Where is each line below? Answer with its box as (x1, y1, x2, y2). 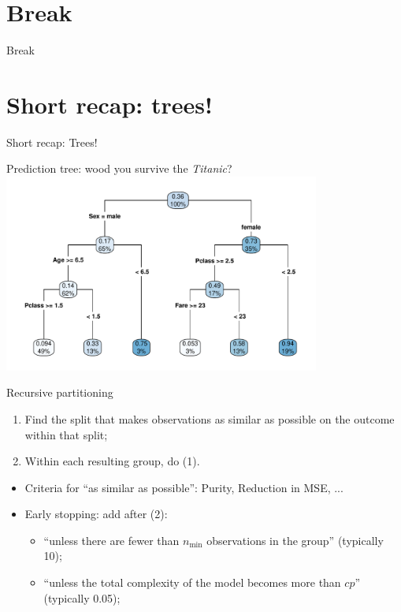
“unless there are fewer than (43, 532, 180, 548)
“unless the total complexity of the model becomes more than (43, 574, 341, 591)
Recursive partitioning (6, 384, 113, 401)
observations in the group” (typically (206, 532, 384, 548)
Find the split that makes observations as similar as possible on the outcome (24, 410, 395, 427)
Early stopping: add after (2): (24, 506, 168, 522)
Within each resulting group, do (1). (24, 453, 200, 469)
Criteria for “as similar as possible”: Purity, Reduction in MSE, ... (24, 479, 343, 495)
